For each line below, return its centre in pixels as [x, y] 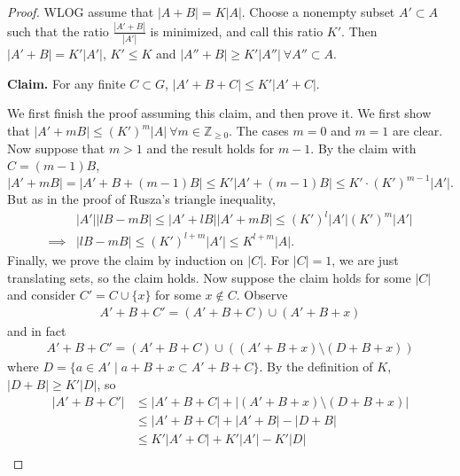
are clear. [418, 130]
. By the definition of [316, 367]
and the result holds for [211, 148]
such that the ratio [58, 31]
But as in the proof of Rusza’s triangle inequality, [141, 199]
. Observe [262, 295]
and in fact [37, 330]
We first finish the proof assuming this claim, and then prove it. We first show [219, 113]
